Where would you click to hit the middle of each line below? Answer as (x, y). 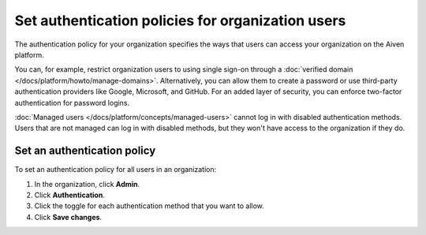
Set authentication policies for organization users (180, 21)
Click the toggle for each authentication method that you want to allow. (149, 206)
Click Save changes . (68, 217)
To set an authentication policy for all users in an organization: (116, 170)
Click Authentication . (70, 195)
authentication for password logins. (72, 103)
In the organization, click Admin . (87, 184)
